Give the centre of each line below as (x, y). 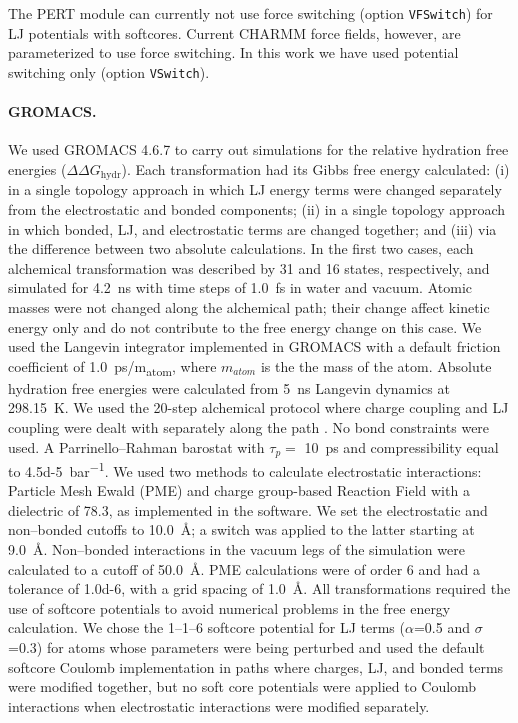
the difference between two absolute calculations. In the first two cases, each (241, 248)
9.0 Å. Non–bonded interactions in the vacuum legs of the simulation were (236, 549)
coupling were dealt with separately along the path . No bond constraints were (249, 427)
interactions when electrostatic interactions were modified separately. (219, 705)
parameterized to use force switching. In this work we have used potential (233, 52)
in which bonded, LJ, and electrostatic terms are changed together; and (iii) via (252, 228)
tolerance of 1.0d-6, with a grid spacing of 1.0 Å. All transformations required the (259, 588)
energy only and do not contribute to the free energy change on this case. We (245, 326)
